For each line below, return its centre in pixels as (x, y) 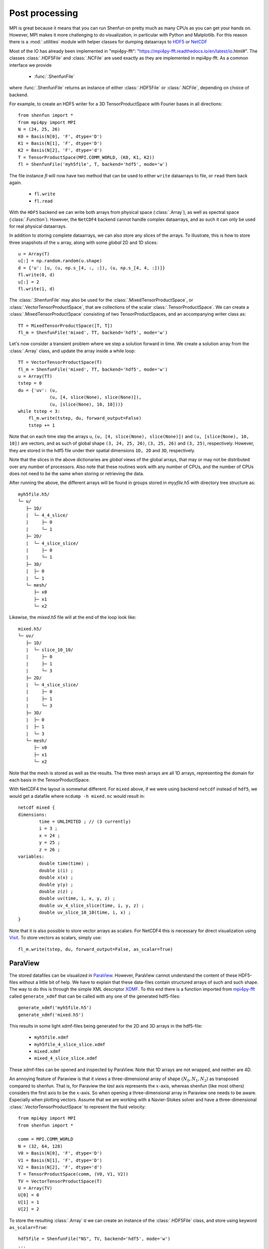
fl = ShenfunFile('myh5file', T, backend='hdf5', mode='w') (93, 164)
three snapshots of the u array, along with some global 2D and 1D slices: (83, 242)
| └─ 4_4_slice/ (47, 515)
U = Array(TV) (35, 1188)
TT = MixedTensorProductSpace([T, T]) (66, 325)
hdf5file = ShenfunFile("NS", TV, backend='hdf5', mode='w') (94, 1239)
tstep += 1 (42, 425)
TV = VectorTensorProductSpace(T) (60, 1181)
